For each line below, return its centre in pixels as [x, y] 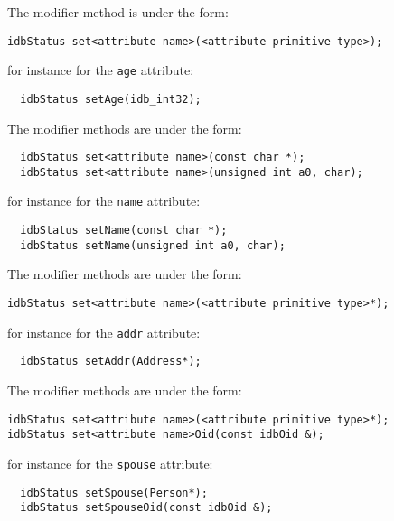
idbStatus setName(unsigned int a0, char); [153, 245]
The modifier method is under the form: [118, 12]
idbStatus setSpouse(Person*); [114, 493]
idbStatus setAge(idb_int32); [111, 99]
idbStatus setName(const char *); [124, 231]
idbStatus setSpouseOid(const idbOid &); [146, 508]
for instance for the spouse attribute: [110, 463]
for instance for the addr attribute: [104, 332]
